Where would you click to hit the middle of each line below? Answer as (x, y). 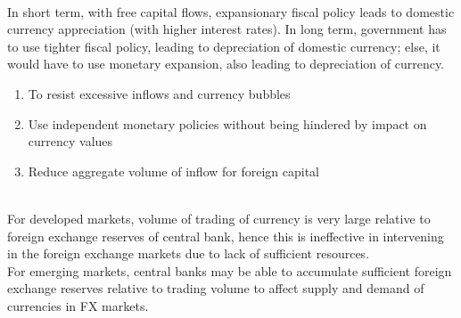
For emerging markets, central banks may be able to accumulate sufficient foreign (230, 270)
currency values (70, 141)
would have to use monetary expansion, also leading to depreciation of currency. (226, 64)
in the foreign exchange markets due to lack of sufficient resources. (189, 253)
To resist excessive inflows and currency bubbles (159, 93)
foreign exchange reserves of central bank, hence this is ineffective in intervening (226, 236)
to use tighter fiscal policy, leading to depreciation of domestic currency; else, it (224, 46)
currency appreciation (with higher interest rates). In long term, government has (227, 29)
